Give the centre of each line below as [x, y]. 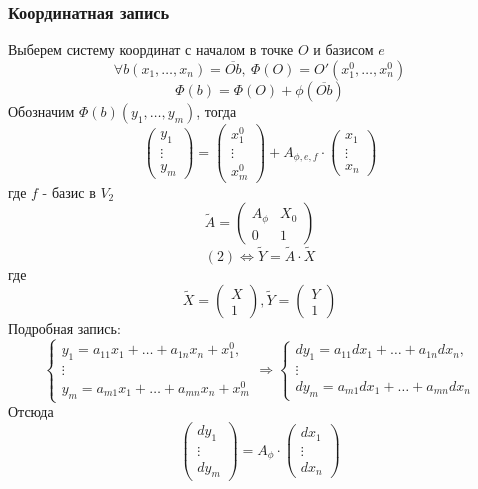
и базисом [343, 49]
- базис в [69, 191]
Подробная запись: [64, 328]
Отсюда [31, 411]
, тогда [216, 110]
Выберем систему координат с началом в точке [151, 49]
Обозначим [41, 110]
